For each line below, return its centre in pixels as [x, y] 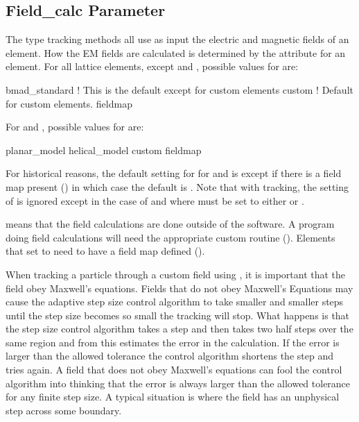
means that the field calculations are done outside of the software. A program [170, 224]
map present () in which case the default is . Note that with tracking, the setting [177, 186]
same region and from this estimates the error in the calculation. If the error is [173, 342]
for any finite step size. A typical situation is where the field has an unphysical [173, 397]
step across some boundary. [64, 410]
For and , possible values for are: [75, 127]
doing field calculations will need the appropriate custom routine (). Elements [170, 237]
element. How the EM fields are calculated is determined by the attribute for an [176, 52]
